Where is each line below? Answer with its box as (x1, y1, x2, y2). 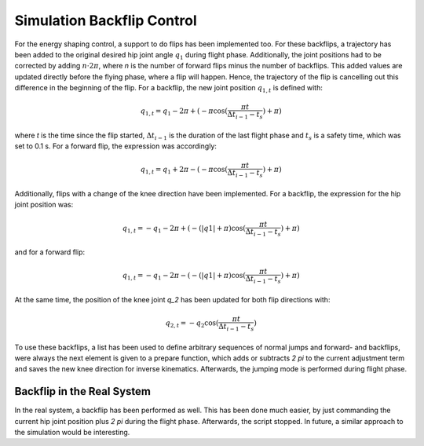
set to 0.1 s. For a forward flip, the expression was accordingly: (14, 141, 217, 151)
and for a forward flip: (14, 247, 86, 257)
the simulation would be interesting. (14, 428, 130, 437)
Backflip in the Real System (14, 385, 152, 398)
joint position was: (14, 200, 74, 210)
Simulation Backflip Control (14, 12, 197, 29)
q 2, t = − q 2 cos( (165, 319, 219, 330)
